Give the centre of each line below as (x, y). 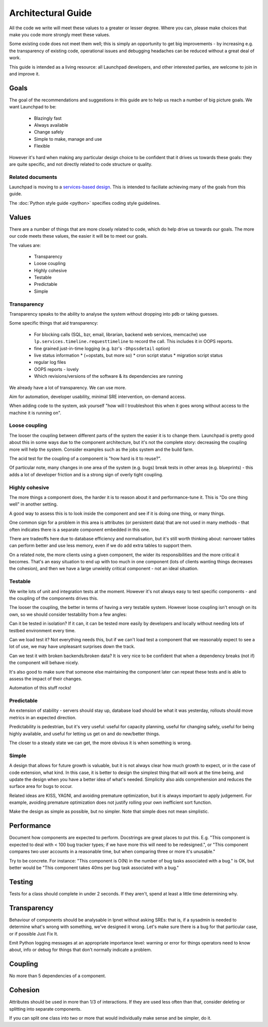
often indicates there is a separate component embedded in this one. (80, 529)
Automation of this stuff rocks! (40, 688)
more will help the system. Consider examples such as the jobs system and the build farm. (101, 449)
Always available (51, 125)
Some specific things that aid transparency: (54, 323)
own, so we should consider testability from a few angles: (68, 614)
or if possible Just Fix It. (34, 934)
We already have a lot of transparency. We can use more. (68, 387)
